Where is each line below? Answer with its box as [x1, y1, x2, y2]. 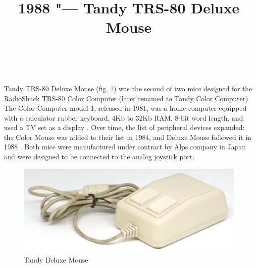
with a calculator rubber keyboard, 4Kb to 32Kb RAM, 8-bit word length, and [4, 112, 243, 123]
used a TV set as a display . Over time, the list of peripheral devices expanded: [4, 122, 245, 133]
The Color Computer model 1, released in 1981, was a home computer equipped [4, 103, 247, 113]
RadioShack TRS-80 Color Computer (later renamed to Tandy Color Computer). [4, 93, 250, 103]
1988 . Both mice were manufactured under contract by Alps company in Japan [4, 141, 246, 152]
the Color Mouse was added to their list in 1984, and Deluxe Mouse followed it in [4, 132, 252, 142]
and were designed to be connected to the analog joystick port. [4, 151, 195, 162]
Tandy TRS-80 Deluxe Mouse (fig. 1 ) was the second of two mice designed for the [4, 83, 252, 93]
